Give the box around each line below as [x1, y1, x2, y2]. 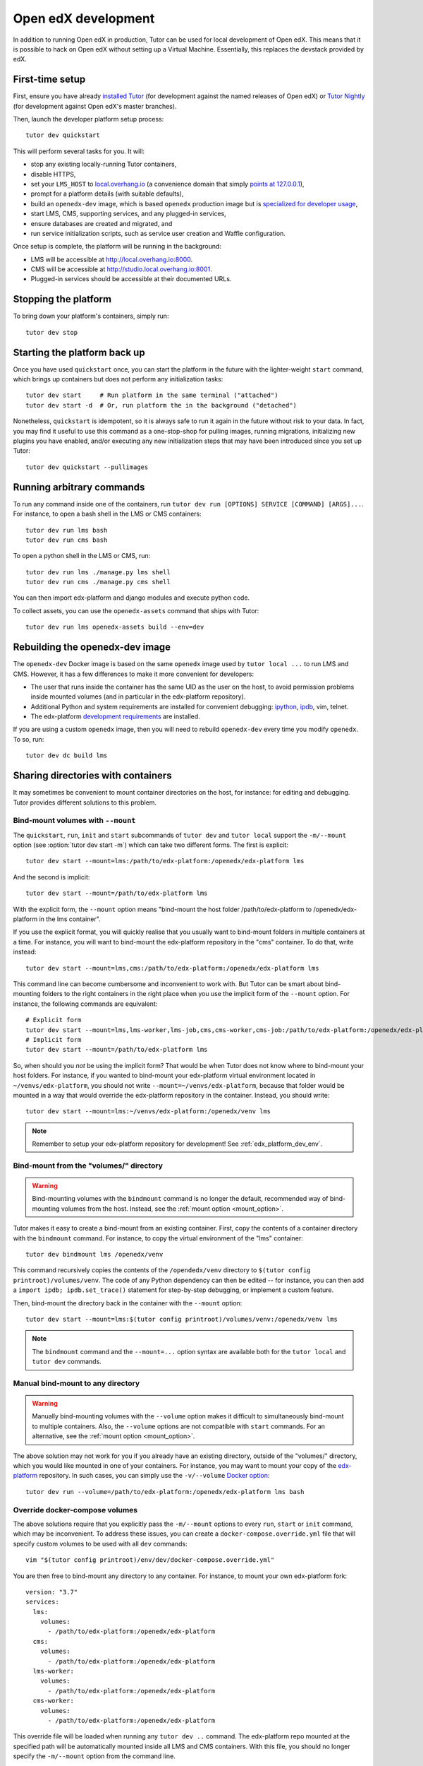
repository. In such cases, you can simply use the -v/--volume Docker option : [39, 1471, 270, 1480]
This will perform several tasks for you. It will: [13, 147, 145, 155]
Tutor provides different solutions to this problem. [13, 798, 157, 807]
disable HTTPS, [30, 170, 76, 178]
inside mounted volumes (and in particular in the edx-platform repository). [30, 692, 246, 701]
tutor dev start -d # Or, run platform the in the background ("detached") [25, 401, 298, 409]
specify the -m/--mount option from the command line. [13, 1752, 176, 1760]
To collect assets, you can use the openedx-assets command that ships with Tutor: [13, 606, 259, 615]
